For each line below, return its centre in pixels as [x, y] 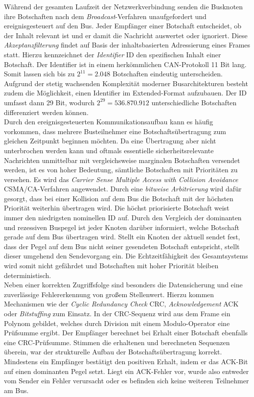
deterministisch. [28, 275]
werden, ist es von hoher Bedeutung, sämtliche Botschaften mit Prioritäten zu [121, 170]
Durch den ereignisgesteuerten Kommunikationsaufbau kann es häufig [109, 122]
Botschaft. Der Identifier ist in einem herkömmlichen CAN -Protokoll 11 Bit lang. [125, 64]
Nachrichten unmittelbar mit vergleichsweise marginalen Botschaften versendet [122, 160]
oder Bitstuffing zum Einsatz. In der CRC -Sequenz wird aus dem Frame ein [117, 313]
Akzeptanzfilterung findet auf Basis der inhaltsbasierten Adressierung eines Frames [127, 45]
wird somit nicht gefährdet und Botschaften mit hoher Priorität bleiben [111, 266]
